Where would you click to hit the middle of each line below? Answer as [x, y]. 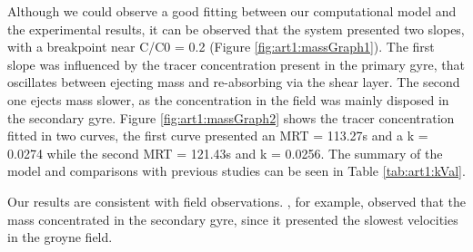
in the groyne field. [60, 237]
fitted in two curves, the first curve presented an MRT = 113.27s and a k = [218, 136]
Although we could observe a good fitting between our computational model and [232, 11]
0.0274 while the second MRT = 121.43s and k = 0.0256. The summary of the [225, 153]
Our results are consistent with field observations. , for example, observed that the [236, 201]
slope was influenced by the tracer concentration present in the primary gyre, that [236, 64]
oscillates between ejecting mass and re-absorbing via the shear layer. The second [234, 82]
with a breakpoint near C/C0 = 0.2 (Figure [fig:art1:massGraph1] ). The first [221, 47]
